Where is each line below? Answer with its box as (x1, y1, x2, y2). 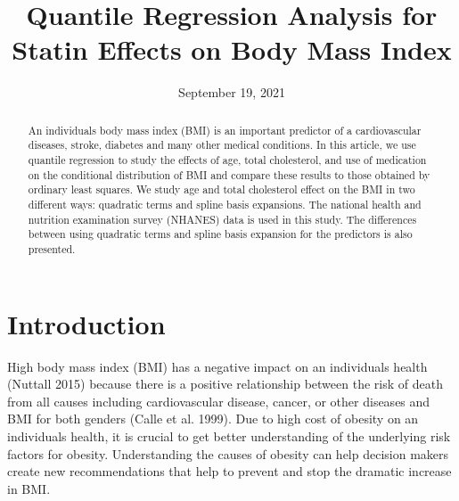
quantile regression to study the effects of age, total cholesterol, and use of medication (28, 152, 427, 168)
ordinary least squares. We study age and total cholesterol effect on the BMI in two (28, 182, 415, 197)
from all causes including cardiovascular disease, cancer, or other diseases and (7, 391, 430, 410)
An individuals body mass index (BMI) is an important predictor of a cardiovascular (28, 122, 422, 137)
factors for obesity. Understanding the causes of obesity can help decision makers (7, 444, 449, 463)
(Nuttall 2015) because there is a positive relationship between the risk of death (7, 374, 443, 393)
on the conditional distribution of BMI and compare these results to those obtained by (28, 167, 430, 182)
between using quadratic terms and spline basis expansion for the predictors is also (28, 226, 413, 242)
